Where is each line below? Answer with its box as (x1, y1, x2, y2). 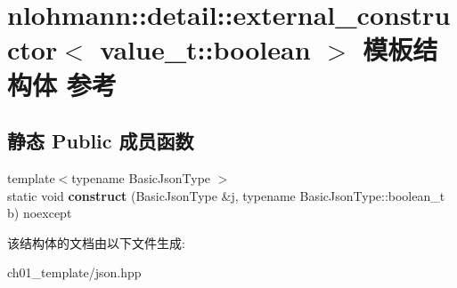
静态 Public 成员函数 (7, 127, 194, 155)
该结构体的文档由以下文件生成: (7, 233, 185, 252)
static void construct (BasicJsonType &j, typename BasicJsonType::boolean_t (7, 186, 445, 204)
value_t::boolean (100, 31, 311, 68)
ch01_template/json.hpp (7, 263, 142, 282)
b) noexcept (7, 204, 72, 222)
